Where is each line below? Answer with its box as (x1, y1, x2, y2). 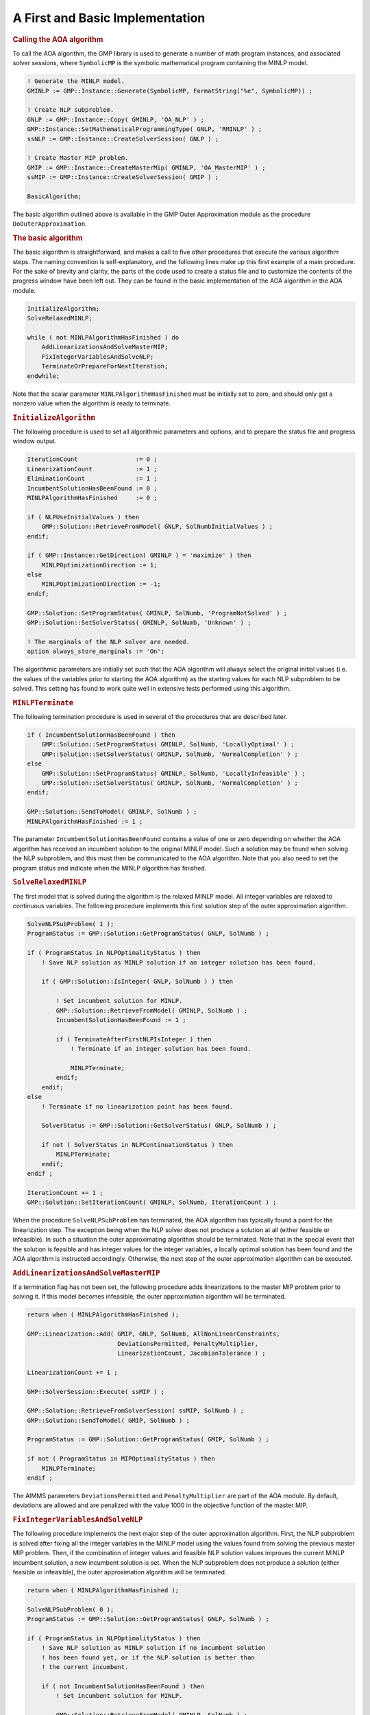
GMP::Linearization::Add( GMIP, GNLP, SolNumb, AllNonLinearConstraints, (27, 1330, 280, 1338)
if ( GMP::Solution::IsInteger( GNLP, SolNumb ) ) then (41, 978, 234, 986)
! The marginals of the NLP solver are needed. (27, 638, 190, 646)
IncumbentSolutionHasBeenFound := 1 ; (56, 1016, 186, 1024)
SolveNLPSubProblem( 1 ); (27, 920, 114, 928)
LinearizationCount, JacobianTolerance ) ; (117, 1349, 266, 1357)
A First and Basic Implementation (12, 10, 206, 25)
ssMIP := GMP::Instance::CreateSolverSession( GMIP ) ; (27, 174, 219, 181)
